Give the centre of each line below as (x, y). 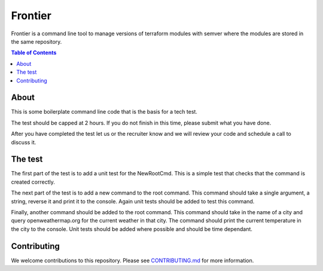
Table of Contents (34, 53)
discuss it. (24, 142)
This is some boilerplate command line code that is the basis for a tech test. (104, 112)
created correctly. (33, 182)
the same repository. (36, 41)
